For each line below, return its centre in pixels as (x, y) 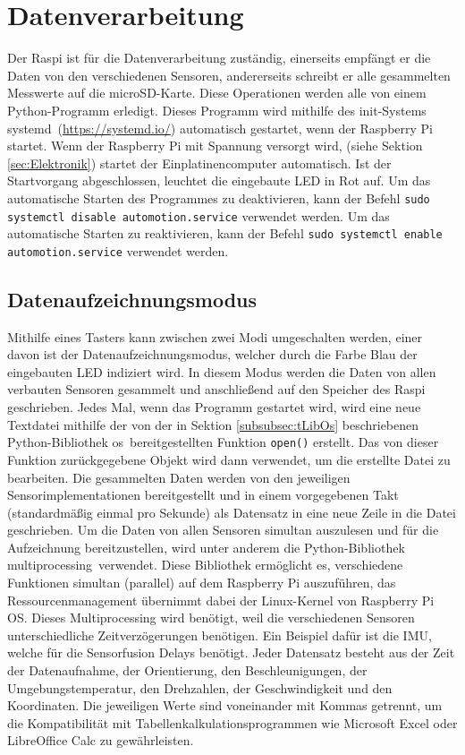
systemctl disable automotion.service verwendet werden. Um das (199, 215)
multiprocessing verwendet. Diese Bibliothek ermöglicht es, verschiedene (205, 565)
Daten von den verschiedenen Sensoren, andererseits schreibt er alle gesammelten (229, 75)
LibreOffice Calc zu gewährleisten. (101, 740)
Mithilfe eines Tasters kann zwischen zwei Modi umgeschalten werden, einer (215, 336)
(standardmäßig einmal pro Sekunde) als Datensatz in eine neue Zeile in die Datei (232, 512)
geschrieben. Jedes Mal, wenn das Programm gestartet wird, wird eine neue (214, 407)
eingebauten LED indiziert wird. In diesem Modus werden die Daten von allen (222, 371)
